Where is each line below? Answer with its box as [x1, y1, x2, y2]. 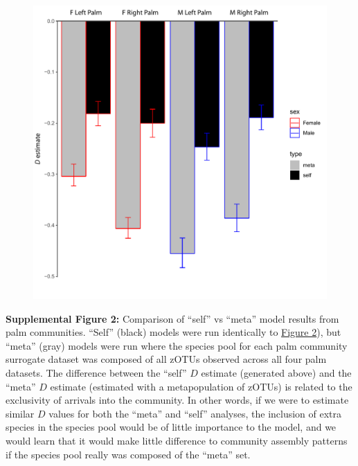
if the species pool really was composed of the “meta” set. [6, 447, 251, 461]
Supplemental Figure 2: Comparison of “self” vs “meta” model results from [6, 311, 339, 325]
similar [6, 406, 35, 420]
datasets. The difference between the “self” [6, 365, 187, 379]
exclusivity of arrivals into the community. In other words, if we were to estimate [6, 393, 349, 407]
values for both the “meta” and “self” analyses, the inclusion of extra [48, 406, 342, 420]
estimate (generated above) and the [201, 365, 352, 379]
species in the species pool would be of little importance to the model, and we [6, 420, 337, 434]
